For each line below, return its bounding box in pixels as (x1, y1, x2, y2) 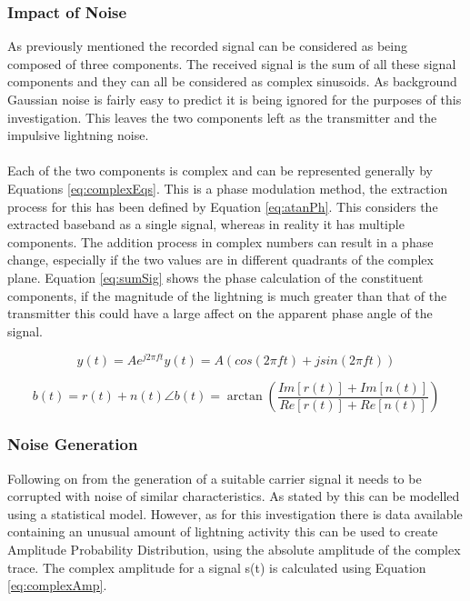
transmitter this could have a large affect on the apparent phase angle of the (7, 304, 433, 323)
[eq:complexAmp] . (7, 576, 107, 595)
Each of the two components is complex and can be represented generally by (7, 161, 433, 180)
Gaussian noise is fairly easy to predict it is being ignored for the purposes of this (7, 90, 462, 108)
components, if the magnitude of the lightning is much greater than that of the (7, 285, 447, 305)
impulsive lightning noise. (7, 125, 149, 145)
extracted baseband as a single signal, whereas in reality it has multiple (7, 215, 405, 234)
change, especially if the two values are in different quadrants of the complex (7, 250, 434, 269)
